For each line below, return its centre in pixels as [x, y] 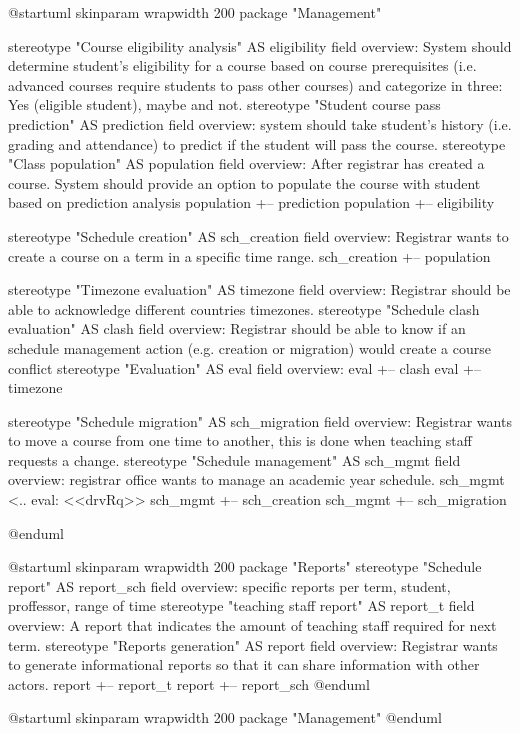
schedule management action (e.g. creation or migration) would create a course [249, 347]
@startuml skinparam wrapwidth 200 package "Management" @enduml [225, 717]
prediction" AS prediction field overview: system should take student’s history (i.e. [260, 123]
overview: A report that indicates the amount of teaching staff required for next [252, 625]
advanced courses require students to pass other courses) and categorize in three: [255, 84]
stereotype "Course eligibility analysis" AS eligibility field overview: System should [260, 45]
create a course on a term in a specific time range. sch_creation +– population [249, 255]
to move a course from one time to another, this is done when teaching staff [240, 440]
